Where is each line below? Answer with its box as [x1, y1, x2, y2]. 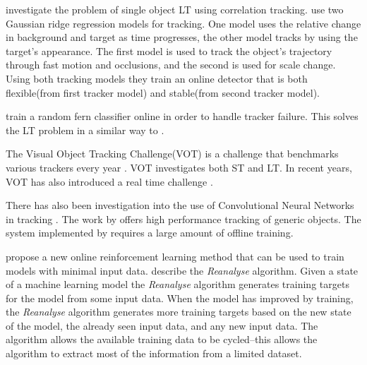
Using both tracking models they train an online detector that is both [6, 71, 308, 85]
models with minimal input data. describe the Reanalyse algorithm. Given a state [6, 263, 359, 277]
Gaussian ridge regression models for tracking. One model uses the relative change [6, 16, 361, 30]
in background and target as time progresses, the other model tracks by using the [6, 30, 358, 44]
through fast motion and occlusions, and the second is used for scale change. [6, 57, 336, 72]
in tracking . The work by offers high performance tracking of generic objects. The [6, 211, 361, 226]
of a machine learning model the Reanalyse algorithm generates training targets [6, 277, 349, 292]
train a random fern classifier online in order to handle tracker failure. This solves [6, 109, 359, 124]
